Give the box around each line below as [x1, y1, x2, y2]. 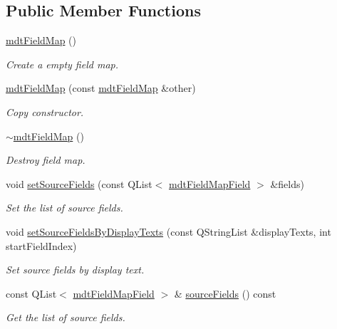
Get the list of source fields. [6, 310, 125, 325]
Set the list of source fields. [6, 200, 123, 215]
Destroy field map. [6, 152, 85, 167]
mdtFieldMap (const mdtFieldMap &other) [6, 80, 196, 95]
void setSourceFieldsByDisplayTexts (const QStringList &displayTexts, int [6, 224, 331, 239]
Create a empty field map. [6, 56, 118, 71]
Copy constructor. [6, 104, 84, 119]
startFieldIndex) [6, 238, 77, 253]
